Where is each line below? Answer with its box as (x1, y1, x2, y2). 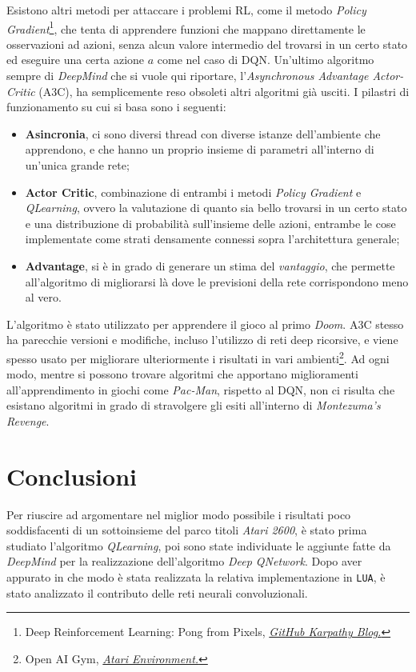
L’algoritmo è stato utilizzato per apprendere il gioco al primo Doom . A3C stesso (6, 315, 404, 332)
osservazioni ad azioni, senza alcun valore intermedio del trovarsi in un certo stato (6, 35, 408, 52)
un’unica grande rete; (25, 157, 130, 173)
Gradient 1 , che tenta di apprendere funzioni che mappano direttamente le (6, 18, 366, 37)
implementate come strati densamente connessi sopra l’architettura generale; (25, 230, 400, 247)
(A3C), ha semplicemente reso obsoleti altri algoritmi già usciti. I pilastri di (38, 82, 410, 99)
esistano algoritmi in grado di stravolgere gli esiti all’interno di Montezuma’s (6, 397, 381, 414)
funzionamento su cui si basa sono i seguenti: (6, 98, 226, 115)
